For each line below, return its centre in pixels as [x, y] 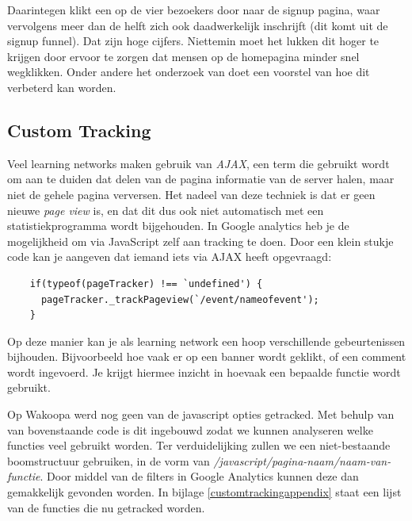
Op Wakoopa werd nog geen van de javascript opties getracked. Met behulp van [201, 414]
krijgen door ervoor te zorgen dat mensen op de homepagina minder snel [183, 56]
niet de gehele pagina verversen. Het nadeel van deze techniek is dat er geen [191, 194]
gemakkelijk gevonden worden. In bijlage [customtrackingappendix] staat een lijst [204, 492]
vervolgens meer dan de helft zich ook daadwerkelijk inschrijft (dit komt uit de [198, 25]
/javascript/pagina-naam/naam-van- [302, 460]
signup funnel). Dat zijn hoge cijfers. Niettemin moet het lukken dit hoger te [193, 41]
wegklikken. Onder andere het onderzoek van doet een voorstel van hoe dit [189, 72]
